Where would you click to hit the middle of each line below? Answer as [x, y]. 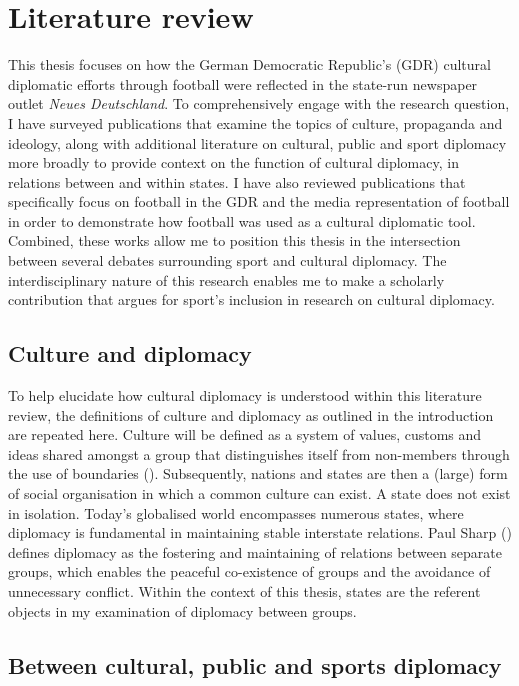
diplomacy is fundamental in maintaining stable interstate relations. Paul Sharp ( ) [260, 532]
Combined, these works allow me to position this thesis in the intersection [234, 240]
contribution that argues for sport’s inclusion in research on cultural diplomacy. [251, 299]
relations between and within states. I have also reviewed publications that [237, 181]
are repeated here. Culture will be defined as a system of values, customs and [245, 434]
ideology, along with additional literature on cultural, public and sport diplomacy [257, 142]
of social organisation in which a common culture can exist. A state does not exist [259, 493]
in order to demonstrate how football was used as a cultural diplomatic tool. [242, 220]
